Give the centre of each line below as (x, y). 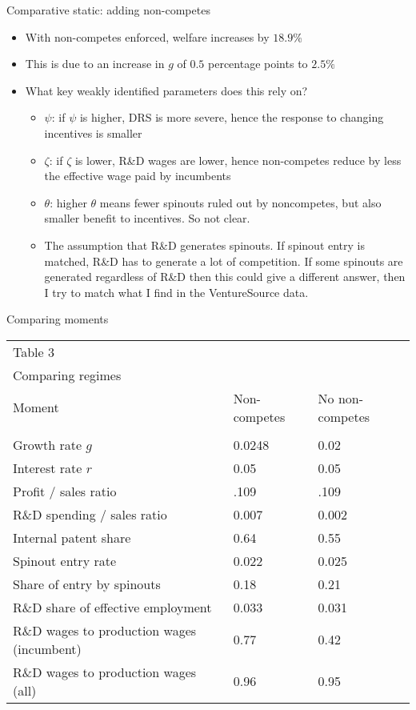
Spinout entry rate (65, 560)
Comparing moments (58, 319)
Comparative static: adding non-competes (108, 10)
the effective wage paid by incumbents (138, 176)
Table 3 (34, 351)
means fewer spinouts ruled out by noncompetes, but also (240, 202)
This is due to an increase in (95, 64)
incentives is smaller (93, 132)
